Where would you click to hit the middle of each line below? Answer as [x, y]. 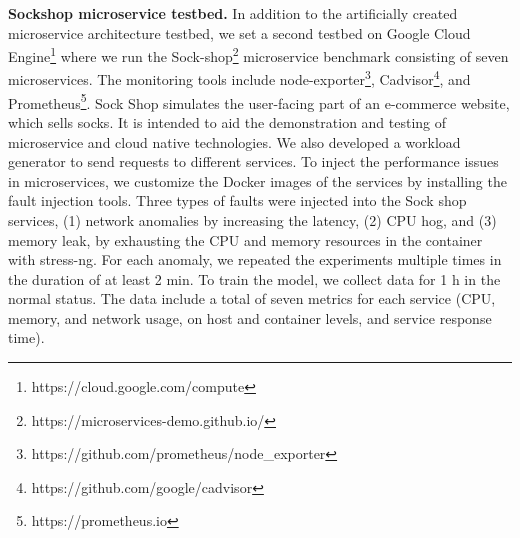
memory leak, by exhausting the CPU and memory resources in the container [245, 239]
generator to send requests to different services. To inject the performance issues [253, 161]
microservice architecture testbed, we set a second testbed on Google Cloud [239, 32]
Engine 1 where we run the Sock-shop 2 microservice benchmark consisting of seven [258, 54]
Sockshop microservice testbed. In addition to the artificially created [233, 13]
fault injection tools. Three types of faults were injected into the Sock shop [237, 200]
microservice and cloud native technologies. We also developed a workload [234, 141]
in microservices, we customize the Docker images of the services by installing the [257, 180]
